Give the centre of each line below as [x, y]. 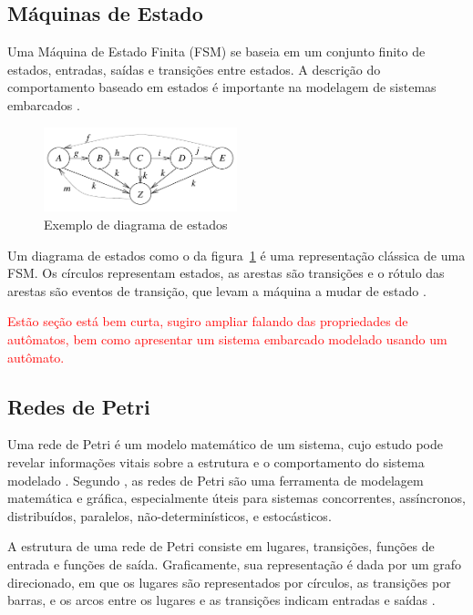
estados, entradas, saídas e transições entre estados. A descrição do [194, 69]
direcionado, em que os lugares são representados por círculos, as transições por [229, 582]
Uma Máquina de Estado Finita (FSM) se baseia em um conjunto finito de [216, 51]
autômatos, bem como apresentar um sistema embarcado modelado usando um [227, 339]
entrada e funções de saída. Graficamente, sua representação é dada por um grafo [235, 564]
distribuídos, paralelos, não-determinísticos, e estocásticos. [170, 515]
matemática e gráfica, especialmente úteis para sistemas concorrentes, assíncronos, [236, 498]
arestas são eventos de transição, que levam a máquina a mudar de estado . [217, 290]
